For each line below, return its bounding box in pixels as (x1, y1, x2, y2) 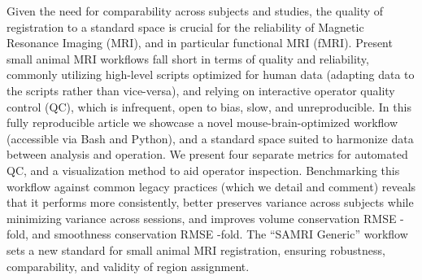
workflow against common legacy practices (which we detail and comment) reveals (7, 177, 416, 195)
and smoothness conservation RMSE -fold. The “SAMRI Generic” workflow (32, 225, 408, 243)
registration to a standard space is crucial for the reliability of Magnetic (7, 18, 364, 35)
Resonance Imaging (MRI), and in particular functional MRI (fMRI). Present (7, 34, 393, 51)
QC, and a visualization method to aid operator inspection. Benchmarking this (7, 161, 400, 178)
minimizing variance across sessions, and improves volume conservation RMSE (7, 209, 397, 226)
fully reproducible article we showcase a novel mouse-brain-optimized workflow (7, 114, 398, 131)
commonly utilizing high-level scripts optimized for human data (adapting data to (7, 66, 415, 83)
